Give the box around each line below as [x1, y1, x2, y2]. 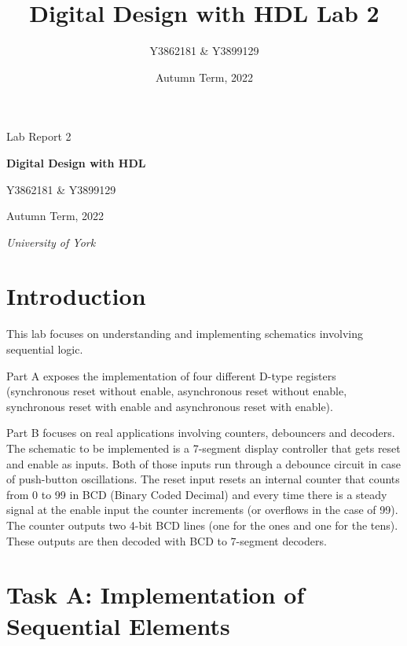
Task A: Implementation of [6, 578, 305, 611]
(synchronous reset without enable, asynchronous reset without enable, [6, 383, 347, 399]
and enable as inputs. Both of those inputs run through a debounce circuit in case [6, 455, 401, 472]
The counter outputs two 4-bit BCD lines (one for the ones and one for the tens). [6, 516, 398, 533]
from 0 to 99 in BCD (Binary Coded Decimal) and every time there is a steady [6, 486, 387, 502]
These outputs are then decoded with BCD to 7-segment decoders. [6, 532, 327, 549]
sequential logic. [6, 341, 83, 357]
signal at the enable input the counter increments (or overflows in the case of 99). [6, 501, 398, 518]
